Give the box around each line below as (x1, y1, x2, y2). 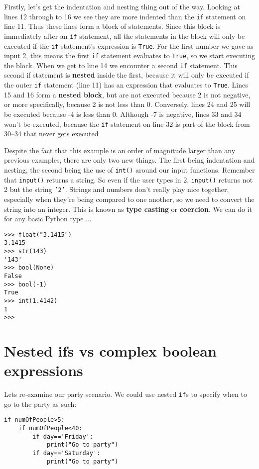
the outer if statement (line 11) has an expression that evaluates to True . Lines (4, 80, 248, 90)
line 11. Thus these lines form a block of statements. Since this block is (4, 21, 221, 31)
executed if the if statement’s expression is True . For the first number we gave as (4, 40, 254, 51)
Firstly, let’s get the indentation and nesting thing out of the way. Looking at (4, 1, 240, 11)
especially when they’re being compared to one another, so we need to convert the (4, 193, 255, 204)
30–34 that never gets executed (4, 128, 99, 139)
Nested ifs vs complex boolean (4, 341, 217, 361)
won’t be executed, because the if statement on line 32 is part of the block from (4, 118, 250, 129)
